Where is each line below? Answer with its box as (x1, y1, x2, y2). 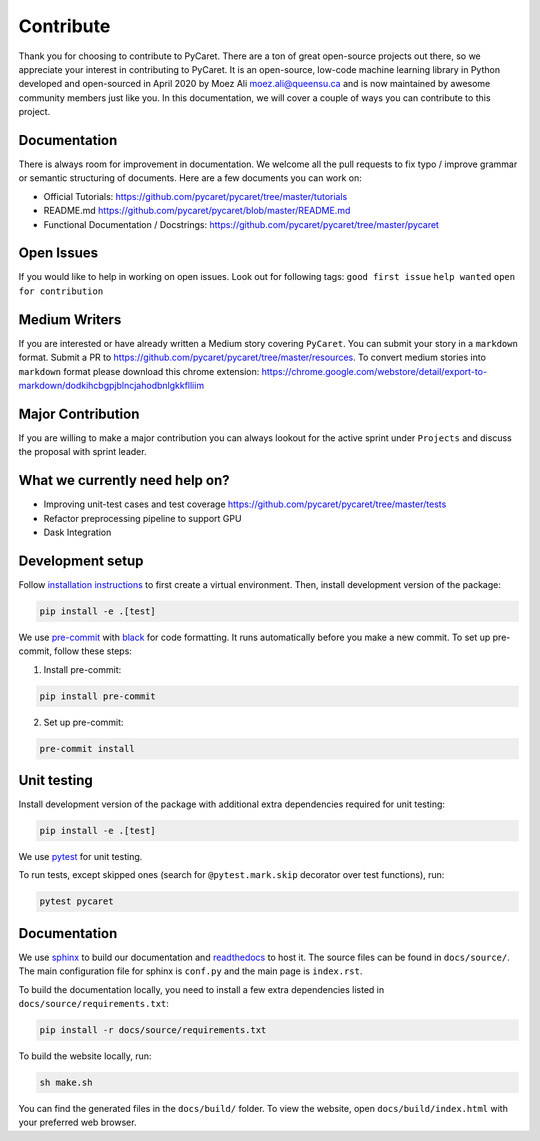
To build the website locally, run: (18, 1050, 152, 1062)
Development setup (18, 552, 144, 569)
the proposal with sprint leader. (18, 446, 147, 458)
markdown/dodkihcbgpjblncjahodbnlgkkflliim (18, 379, 205, 391)
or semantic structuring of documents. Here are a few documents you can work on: (18, 172, 362, 184)
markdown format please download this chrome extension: (18, 365, 260, 377)
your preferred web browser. (18, 1116, 137, 1129)
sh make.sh (39, 1077, 93, 1089)
